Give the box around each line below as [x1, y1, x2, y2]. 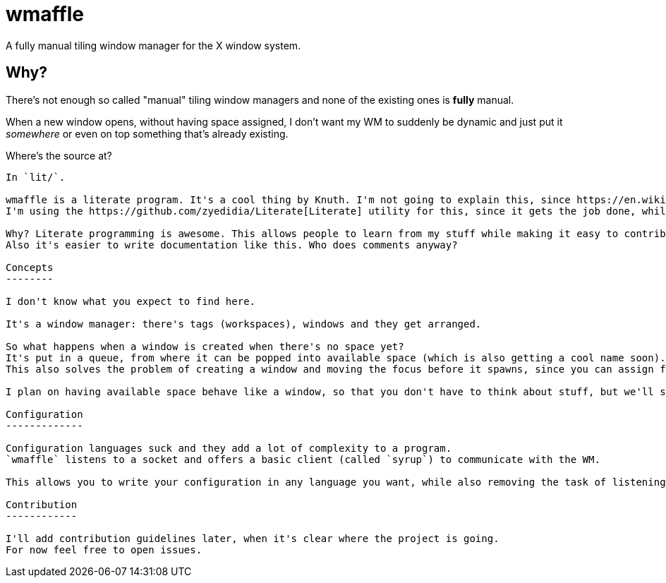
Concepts [6, 261, 54, 273]
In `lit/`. [6, 171, 66, 183]
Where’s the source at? [6, 149, 112, 162]
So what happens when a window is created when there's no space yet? [6, 340, 404, 352]
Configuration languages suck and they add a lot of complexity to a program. [6, 442, 452, 454]
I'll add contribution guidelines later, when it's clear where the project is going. [6, 532, 499, 544]
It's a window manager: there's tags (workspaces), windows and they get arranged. [6, 318, 482, 330]
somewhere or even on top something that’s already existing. [6, 127, 289, 140]
